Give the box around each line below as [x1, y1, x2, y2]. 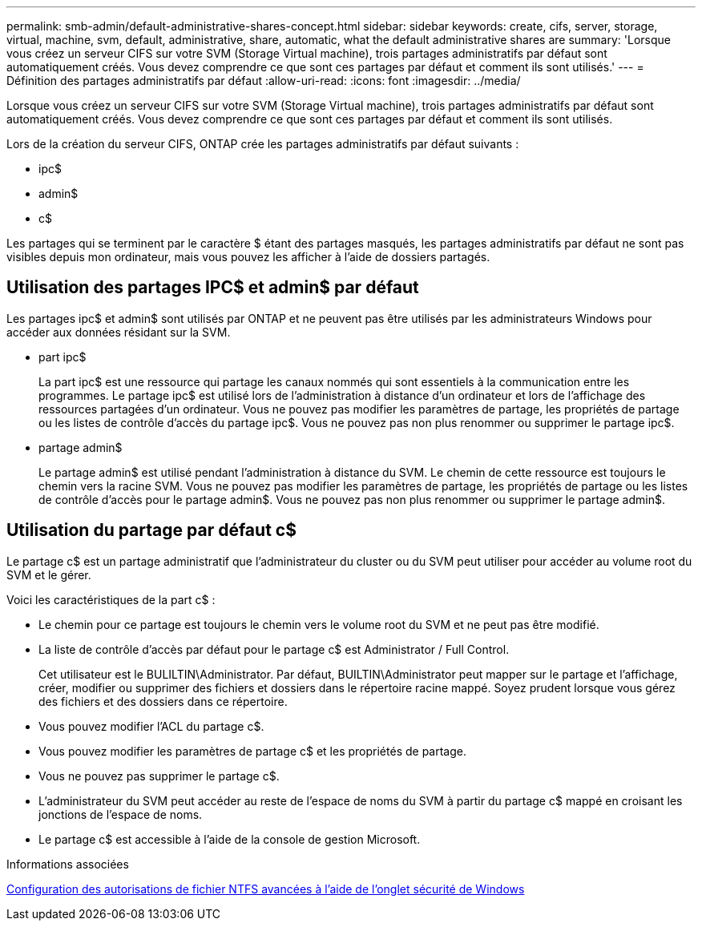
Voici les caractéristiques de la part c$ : [6, 592, 216, 607]
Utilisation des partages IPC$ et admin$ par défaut [6, 277, 419, 298]
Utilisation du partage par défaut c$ [6, 520, 297, 541]
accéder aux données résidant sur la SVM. [6, 324, 231, 339]
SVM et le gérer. [6, 567, 91, 582]
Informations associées [6, 856, 129, 871]
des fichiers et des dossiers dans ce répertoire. [38, 694, 288, 708]
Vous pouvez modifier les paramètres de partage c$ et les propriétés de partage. [38, 744, 466, 758]
